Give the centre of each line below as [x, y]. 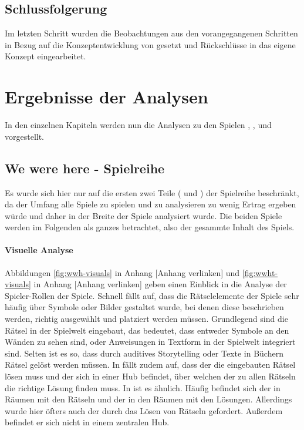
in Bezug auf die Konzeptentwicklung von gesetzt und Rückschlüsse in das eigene [150, 44]
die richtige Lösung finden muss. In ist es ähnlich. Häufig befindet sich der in [143, 387]
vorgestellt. [25, 136]
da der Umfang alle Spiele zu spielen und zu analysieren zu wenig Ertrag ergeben [151, 204]
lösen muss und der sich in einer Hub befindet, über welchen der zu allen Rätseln [150, 376]
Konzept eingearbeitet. [45, 56]
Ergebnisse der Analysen [107, 97]
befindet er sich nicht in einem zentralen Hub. [87, 422]
